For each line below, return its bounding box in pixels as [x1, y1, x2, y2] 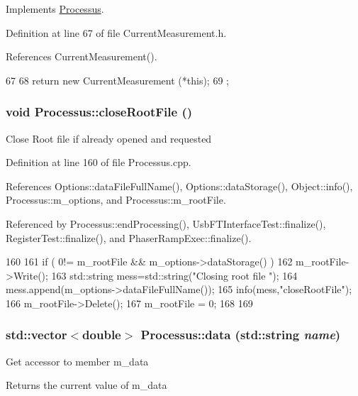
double [82, 326, 121, 343]
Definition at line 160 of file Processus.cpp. [6, 155, 191, 170]
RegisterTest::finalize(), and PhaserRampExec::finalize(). [6, 230, 252, 245]
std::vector [6, 326, 67, 343]
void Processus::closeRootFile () [6, 103, 193, 121]
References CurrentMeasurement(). [6, 49, 157, 64]
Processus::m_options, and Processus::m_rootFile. [6, 192, 226, 207]
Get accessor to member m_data [6, 353, 149, 368]
